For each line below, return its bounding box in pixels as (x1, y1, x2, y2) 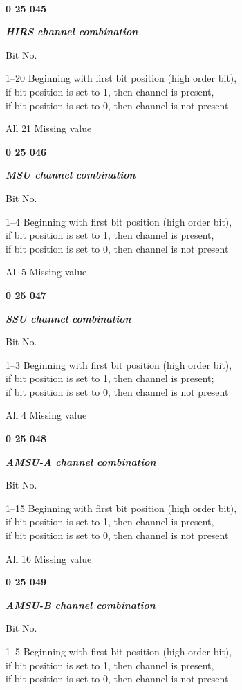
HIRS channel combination (6, 24, 138, 39)
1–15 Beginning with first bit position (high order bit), (6, 500, 237, 515)
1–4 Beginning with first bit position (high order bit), (6, 214, 232, 228)
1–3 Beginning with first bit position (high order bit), (6, 357, 232, 372)
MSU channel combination (6, 167, 136, 182)
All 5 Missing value (6, 264, 87, 279)
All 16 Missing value (6, 551, 92, 565)
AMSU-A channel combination (6, 454, 156, 469)
